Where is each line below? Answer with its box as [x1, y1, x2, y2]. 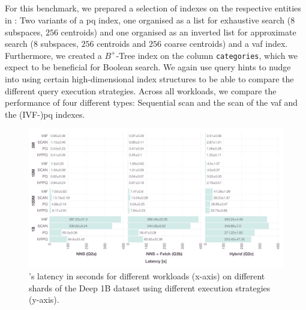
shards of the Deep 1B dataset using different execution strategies [29, 281, 271, 294]
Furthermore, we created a [5, 49, 102, 61]
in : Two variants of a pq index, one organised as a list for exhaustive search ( [5, 13, 291, 26]
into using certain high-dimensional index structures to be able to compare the [5, 73, 294, 85]
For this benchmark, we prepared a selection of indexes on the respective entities [5, 2, 301, 14]
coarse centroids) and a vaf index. [164, 37, 288, 50]
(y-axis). [29, 293, 59, 306]
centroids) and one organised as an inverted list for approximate [61, 25, 296, 38]
